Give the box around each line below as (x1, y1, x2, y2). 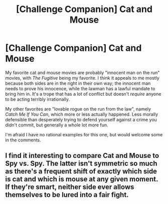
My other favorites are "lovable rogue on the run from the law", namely (5, 106, 151, 112)
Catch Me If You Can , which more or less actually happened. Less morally (5, 111, 158, 117)
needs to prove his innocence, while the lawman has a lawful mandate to (5, 85, 155, 91)
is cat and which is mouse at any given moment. (5, 175, 158, 183)
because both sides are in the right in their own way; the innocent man (5, 80, 151, 86)
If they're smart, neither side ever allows (5, 183, 134, 191)
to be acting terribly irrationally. (5, 96, 70, 102)
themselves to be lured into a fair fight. (5, 190, 129, 199)
